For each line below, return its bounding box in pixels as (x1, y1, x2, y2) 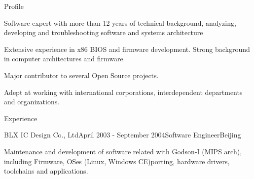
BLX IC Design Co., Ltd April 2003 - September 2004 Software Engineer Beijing (4, 130, 241, 140)
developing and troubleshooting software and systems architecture (4, 27, 203, 38)
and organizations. (4, 96, 60, 107)
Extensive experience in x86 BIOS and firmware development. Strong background (4, 44, 250, 54)
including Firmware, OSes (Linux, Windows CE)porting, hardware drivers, (4, 156, 230, 166)
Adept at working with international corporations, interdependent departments (4, 87, 243, 97)
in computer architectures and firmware (4, 53, 123, 64)
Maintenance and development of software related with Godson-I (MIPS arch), (4, 146, 242, 156)
